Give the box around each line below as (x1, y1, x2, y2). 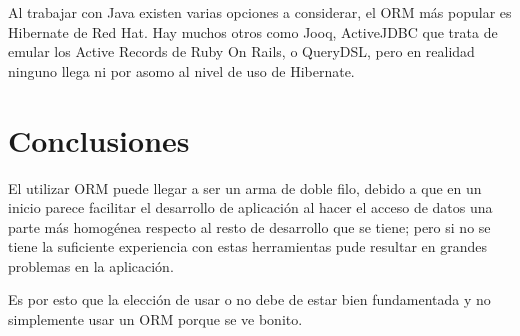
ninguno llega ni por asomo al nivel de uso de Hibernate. (8, 60, 355, 81)
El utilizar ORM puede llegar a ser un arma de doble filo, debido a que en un (8, 177, 482, 198)
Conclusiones (8, 119, 190, 160)
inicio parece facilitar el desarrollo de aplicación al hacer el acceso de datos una (8, 197, 493, 218)
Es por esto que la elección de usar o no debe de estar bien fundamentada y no (8, 289, 491, 310)
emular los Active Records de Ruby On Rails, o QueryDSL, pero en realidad (8, 41, 475, 62)
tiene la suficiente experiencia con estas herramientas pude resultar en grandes (8, 236, 487, 257)
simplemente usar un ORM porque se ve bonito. (8, 309, 303, 330)
